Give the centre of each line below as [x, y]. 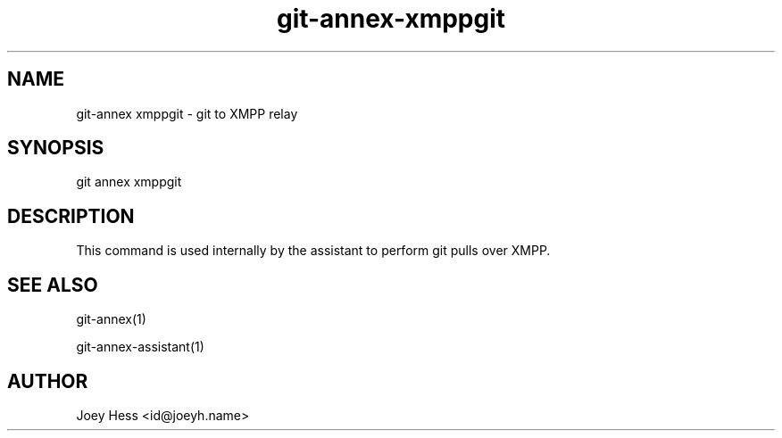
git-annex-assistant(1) [140, 347]
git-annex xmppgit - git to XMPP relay [187, 113]
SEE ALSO [53, 285]
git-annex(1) [111, 319]
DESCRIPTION [71, 216]
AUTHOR [48, 381]
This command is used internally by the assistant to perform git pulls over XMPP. [313, 251]
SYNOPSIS [56, 148]
